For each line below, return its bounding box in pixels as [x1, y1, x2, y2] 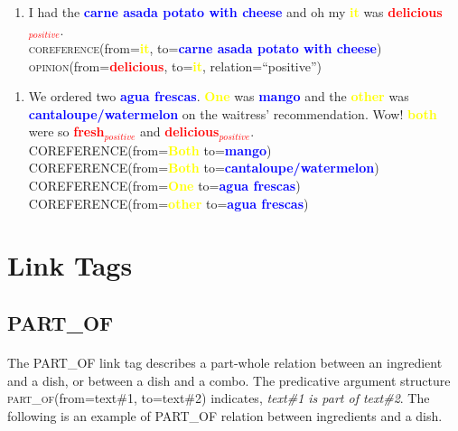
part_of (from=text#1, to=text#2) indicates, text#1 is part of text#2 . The [7, 389, 430, 408]
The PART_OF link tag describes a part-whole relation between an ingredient [7, 353, 443, 371]
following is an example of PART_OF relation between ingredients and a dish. [7, 406, 443, 425]
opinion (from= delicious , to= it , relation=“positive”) [28, 56, 322, 75]
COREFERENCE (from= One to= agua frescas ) [28, 176, 301, 195]
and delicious [139, 122, 220, 141]
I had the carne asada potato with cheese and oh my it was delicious [28, 3, 443, 21]
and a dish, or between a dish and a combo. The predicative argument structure [7, 370, 451, 389]
